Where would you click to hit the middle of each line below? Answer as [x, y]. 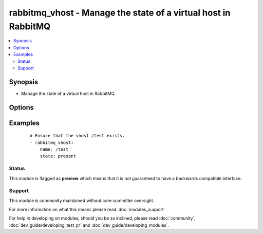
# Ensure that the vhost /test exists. [77, 136]
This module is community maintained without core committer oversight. [82, 200]
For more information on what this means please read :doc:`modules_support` [87, 210]
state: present [58, 156]
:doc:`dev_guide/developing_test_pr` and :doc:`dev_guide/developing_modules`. [89, 225]
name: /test [54, 149]
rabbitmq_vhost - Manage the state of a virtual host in [120, 13]
